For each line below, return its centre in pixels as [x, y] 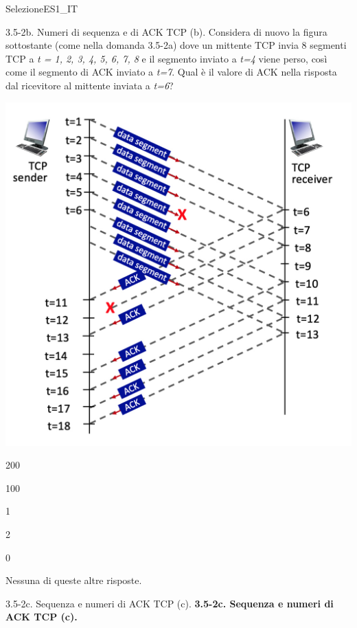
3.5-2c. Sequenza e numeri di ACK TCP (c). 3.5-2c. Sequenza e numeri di [170, 603]
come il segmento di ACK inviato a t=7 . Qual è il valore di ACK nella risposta [171, 72]
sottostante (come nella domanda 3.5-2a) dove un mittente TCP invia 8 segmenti [176, 45]
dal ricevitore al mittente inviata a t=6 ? [90, 85]
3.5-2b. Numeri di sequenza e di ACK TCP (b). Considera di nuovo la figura [166, 31]
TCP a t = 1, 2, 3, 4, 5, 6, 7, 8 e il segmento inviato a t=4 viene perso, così [166, 58]
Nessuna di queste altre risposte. [74, 580]
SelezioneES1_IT [42, 8]
